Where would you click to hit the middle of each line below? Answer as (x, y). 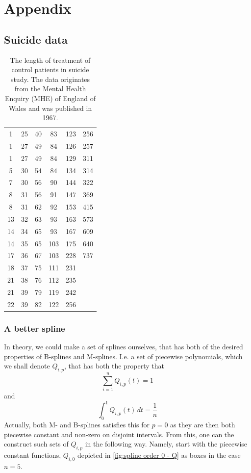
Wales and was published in (50, 108)
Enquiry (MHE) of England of (50, 98)
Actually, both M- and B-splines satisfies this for (77, 425)
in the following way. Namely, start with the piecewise (166, 444)
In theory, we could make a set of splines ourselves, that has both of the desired (124, 347)
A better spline (35, 328)
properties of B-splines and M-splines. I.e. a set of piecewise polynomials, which (123, 356)
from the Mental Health (50, 89)
